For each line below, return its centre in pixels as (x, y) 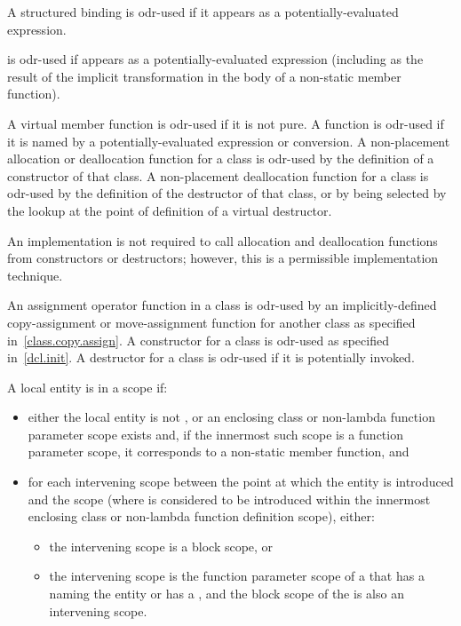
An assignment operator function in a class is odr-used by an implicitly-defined (222, 305)
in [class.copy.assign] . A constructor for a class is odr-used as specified (198, 340)
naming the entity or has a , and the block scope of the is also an (227, 594)
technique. (35, 275)
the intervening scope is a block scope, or (161, 546)
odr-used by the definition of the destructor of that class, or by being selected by (227, 193)
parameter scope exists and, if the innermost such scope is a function (215, 434)
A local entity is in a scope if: (87, 387)
